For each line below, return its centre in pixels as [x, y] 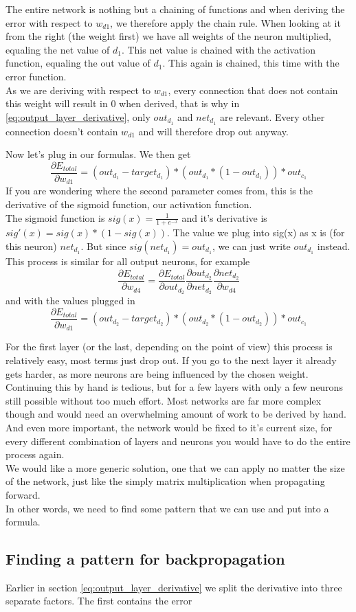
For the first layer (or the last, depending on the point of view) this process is [169, 347]
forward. [23, 494]
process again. [35, 454]
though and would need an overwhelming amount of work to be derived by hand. [176, 414]
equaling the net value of [58, 49]
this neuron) [31, 246]
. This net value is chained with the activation [219, 49]
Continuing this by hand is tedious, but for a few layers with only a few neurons [174, 387]
